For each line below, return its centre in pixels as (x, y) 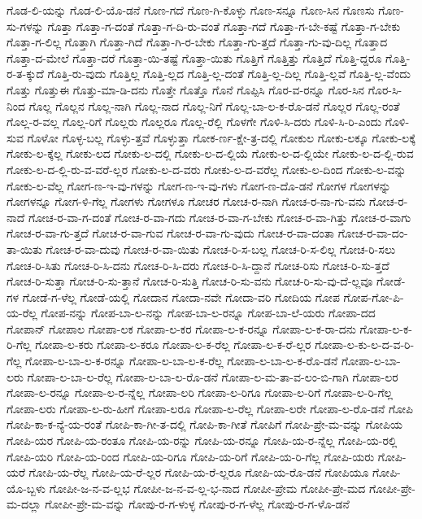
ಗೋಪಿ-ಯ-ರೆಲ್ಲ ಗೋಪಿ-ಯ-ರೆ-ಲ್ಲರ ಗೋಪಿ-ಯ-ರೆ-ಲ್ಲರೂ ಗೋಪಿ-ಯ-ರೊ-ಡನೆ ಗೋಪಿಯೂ (199, 472)
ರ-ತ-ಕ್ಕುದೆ (25, 74)
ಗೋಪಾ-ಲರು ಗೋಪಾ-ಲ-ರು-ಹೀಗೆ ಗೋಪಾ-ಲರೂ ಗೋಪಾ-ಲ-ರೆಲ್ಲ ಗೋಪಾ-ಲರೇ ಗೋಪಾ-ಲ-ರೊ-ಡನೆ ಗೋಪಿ (210, 408)
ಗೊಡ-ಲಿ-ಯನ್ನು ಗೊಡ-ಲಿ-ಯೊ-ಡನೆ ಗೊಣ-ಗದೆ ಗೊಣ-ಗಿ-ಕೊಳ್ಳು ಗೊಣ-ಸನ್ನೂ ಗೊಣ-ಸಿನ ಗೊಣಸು (191, 10)
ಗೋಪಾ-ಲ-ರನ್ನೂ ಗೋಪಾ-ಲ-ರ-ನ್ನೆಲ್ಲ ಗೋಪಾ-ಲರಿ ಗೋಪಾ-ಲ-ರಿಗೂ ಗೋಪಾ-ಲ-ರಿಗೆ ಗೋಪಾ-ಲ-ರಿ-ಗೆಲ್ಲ (200, 393)
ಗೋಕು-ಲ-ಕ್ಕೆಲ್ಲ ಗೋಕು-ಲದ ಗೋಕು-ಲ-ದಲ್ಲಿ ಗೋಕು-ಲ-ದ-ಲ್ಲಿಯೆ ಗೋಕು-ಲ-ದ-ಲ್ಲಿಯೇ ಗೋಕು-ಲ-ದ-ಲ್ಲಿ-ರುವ (210, 153)
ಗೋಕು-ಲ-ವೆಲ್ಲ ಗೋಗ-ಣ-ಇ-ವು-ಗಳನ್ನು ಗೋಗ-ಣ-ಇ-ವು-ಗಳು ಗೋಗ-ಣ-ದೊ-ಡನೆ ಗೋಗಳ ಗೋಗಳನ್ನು (199, 185)
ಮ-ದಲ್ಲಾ (24, 504)
